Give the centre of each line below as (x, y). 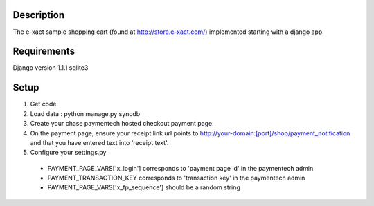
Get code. (44, 104)
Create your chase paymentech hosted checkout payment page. (122, 124)
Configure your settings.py (68, 153)
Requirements (44, 51)
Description (39, 15)
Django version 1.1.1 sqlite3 (51, 68)
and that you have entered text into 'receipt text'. (99, 142)
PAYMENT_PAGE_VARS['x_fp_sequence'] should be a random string (144, 187)
